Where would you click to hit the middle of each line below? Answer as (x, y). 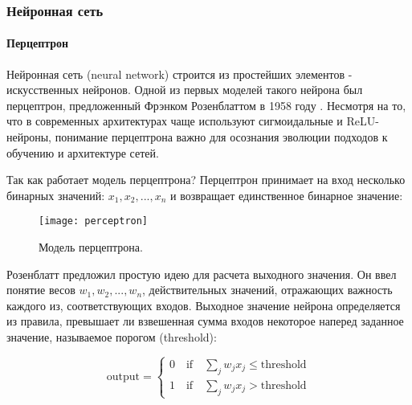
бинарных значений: (56, 195)
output (123, 377)
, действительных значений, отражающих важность (267, 290)
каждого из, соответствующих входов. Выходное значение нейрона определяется (204, 305)
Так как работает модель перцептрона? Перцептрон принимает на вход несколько (206, 180)
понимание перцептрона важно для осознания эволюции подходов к (221, 137)
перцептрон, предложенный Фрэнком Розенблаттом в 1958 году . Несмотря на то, (206, 105)
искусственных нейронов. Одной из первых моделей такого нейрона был (185, 90)
